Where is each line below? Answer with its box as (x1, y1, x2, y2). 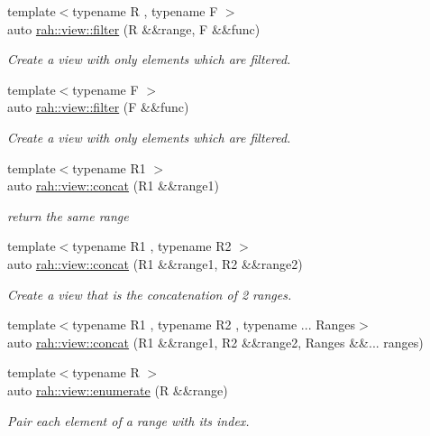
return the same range (7, 206, 129, 225)
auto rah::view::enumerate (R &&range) (7, 380, 228, 399)
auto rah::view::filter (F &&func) (7, 97, 189, 116)
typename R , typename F (72, 2, 218, 20)
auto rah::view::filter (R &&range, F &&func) (7, 19, 261, 38)
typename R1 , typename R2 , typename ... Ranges (72, 315, 356, 334)
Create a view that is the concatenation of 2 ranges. (7, 284, 292, 303)
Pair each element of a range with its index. (7, 411, 250, 430)
